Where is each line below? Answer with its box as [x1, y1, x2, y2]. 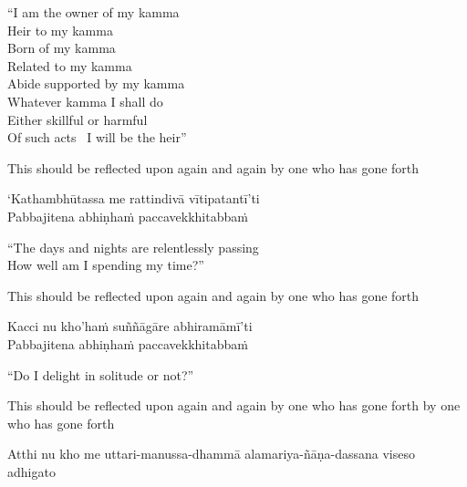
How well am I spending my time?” [7, 255, 204, 275]
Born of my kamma [7, 38, 116, 57]
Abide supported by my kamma [7, 74, 185, 93]
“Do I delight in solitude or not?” [7, 365, 194, 384]
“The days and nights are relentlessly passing [7, 237, 259, 256]
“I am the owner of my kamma [7, 3, 180, 21]
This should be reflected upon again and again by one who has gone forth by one [7, 396, 461, 415]
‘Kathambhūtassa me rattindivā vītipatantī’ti [7, 189, 260, 208]
